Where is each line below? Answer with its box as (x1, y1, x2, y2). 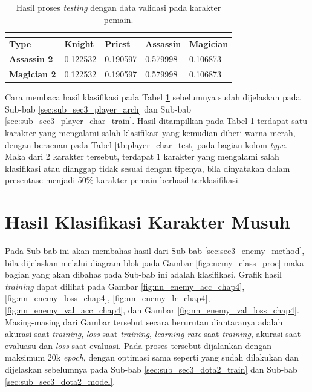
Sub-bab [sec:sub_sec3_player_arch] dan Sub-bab (5, 102, 191, 115)
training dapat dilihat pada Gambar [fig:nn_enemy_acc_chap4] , (5, 279, 245, 292)
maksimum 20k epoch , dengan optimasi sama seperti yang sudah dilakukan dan (5, 351, 299, 364)
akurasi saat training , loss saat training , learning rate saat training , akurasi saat (5, 327, 301, 340)
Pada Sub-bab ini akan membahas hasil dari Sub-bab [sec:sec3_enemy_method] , (5, 244, 305, 257)
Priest (105, 38, 131, 50)
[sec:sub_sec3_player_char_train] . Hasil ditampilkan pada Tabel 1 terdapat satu (5, 114, 307, 127)
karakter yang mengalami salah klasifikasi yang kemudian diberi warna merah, (5, 126, 296, 139)
